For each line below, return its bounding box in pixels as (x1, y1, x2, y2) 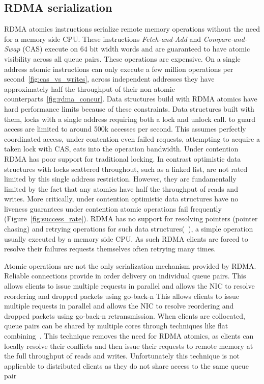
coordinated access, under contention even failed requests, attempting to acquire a (4, 133, 260, 144)
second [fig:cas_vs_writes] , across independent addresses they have (4, 73, 215, 84)
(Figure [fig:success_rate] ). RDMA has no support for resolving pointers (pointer (4, 213, 258, 224)
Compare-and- (203, 33, 247, 44)
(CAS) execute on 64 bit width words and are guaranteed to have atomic (22, 43, 250, 54)
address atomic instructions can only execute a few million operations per (4, 63, 233, 74)
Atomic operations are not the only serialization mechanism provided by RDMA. (4, 260, 256, 271)
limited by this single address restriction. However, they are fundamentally (4, 173, 237, 184)
